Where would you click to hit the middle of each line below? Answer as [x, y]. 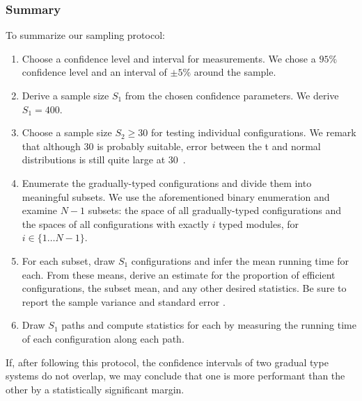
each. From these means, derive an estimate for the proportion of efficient [179, 274]
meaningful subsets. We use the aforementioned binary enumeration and [176, 196]
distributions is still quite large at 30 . [104, 159]
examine [39, 210]
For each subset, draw [69, 260]
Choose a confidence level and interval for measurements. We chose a [169, 58]
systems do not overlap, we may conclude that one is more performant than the [175, 376]
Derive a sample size [65, 95]
